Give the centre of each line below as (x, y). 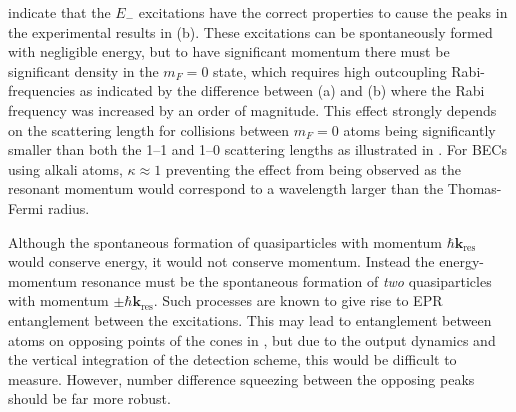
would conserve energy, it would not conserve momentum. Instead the (221, 261)
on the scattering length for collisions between (149, 129)
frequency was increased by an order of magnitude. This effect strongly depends (252, 109)
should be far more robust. (89, 398)
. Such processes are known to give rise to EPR (298, 300)
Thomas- (474, 188)
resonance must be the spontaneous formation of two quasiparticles (286, 280)
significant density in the (83, 70)
